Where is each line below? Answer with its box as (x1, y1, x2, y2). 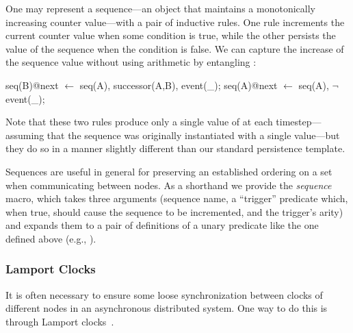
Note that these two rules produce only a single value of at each (5, 114, 273, 129)
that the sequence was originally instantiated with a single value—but (47, 127, 340, 142)
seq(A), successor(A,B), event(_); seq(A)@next (79, 77, 278, 92)
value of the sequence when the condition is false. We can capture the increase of (5, 41, 344, 56)
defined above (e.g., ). (5, 231, 96, 245)
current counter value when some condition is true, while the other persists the (5, 28, 336, 42)
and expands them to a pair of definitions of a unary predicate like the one (5, 218, 319, 232)
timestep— (276, 114, 322, 129)
